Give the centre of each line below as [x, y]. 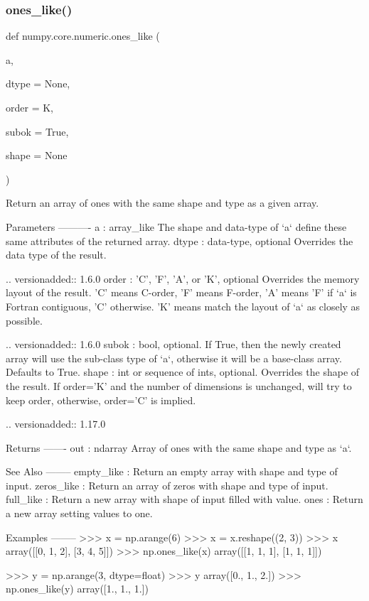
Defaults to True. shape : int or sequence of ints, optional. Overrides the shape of [183, 372]
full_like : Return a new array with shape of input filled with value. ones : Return [184, 499]
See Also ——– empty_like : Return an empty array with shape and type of [172, 471]
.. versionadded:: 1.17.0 [56, 424]
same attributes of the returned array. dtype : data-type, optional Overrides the [180, 240]
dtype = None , [38, 83]
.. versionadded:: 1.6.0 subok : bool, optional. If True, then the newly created [173, 344]
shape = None [37, 155]
